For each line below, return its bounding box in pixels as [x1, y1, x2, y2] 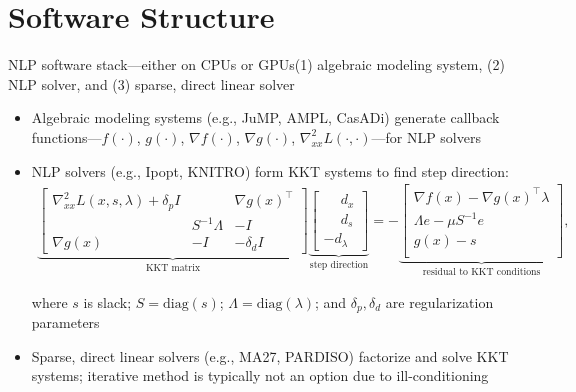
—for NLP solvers [371, 126, 481, 147]
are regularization [385, 291, 494, 312]
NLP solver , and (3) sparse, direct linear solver [8, 73, 295, 94]
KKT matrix [145, 263, 201, 274]
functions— [31, 126, 102, 147]
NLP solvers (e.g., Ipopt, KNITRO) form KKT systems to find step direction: [31, 160, 509, 181]
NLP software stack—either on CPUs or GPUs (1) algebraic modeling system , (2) [8, 54, 505, 75]
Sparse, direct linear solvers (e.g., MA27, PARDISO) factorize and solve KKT [31, 345, 509, 366]
